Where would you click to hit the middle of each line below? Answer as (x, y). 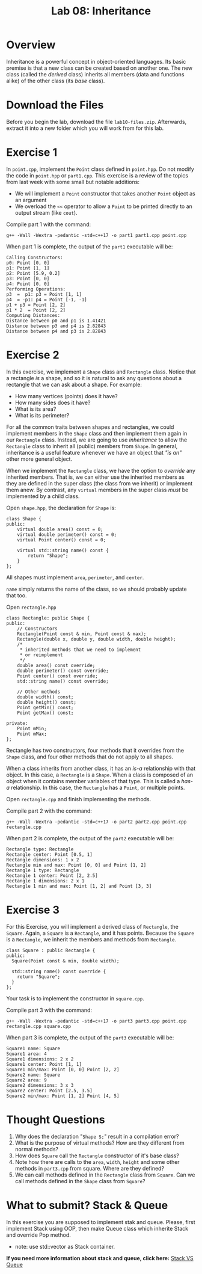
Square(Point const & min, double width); (66, 961)
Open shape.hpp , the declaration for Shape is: (61, 508)
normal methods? (37, 1149)
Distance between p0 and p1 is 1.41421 (56, 321)
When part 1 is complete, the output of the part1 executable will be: (90, 246)
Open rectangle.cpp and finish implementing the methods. (79, 799)
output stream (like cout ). (46, 212)
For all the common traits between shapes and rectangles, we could (90, 427)
